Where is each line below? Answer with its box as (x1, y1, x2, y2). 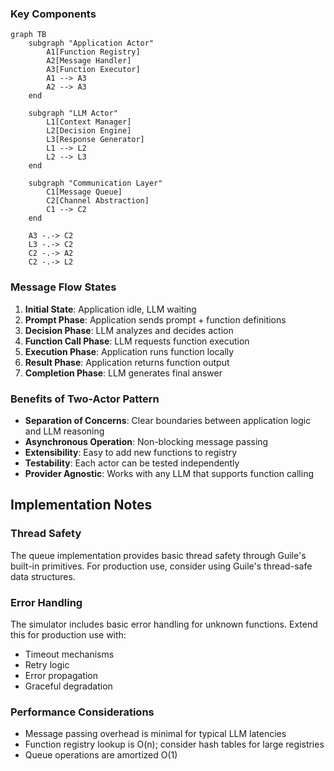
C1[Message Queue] (46, 187, 123, 197)
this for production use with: (10, 628, 127, 641)
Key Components (10, 7, 97, 21)
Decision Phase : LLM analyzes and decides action (24, 324, 234, 336)
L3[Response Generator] (46, 135, 145, 145)
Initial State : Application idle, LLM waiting (24, 303, 197, 315)
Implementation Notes (10, 497, 153, 514)
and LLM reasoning (24, 425, 105, 437)
